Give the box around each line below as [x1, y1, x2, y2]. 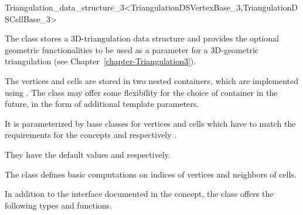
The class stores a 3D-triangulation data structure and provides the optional [5, 32, 279, 44]
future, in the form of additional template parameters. [5, 98, 199, 110]
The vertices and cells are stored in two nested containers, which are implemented [5, 74, 299, 86]
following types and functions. [5, 199, 112, 211]
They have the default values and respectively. [5, 148, 171, 160]
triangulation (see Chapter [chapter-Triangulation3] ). [5, 55, 196, 67]
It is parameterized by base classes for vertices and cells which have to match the [5, 117, 296, 129]
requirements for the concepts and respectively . [5, 129, 177, 141]
